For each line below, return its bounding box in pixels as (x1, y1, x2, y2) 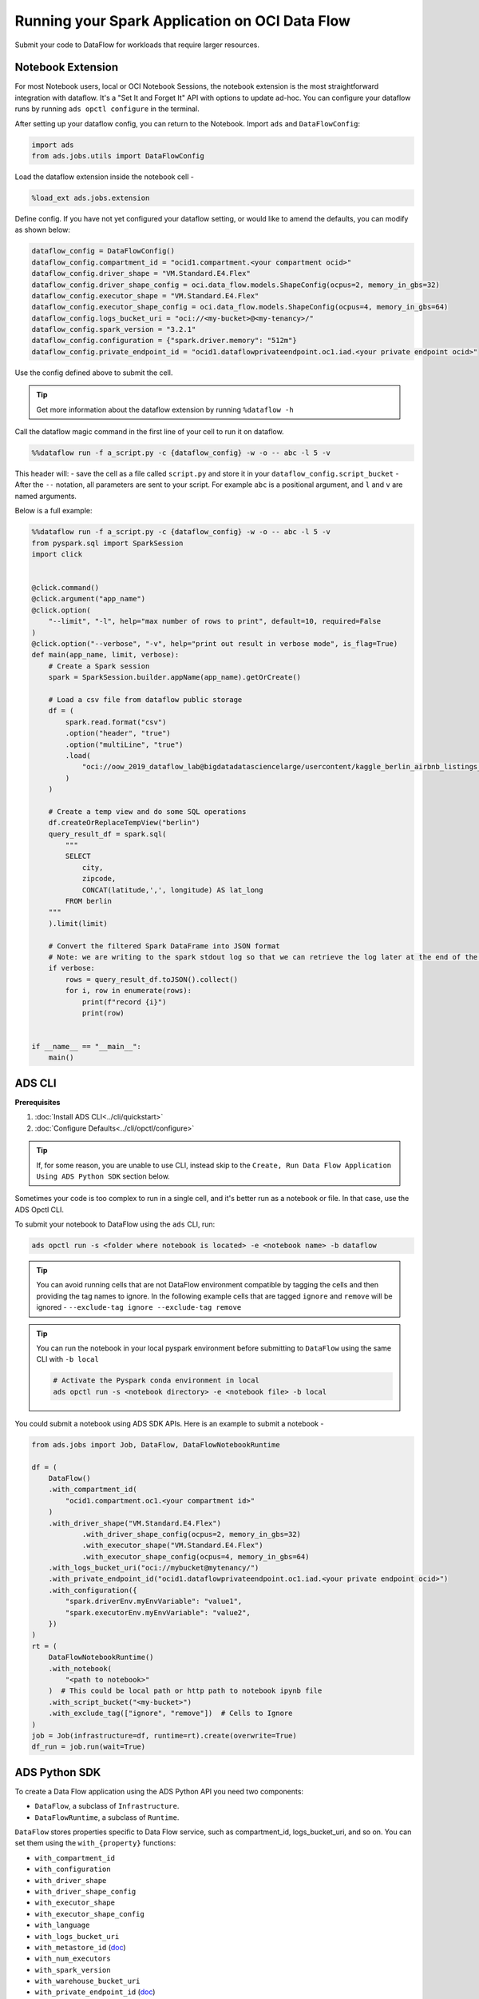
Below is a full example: (14, 506, 93, 516)
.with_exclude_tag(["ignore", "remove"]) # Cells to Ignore (48, 1709, 293, 1718)
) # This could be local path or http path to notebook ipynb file (48, 1686, 323, 1695)
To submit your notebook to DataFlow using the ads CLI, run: (14, 1219, 216, 1229)
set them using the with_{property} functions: (14, 1838, 176, 1848)
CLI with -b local (36, 1355, 99, 1364)
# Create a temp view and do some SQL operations (48, 807, 247, 816)
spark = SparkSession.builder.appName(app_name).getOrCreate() (48, 672, 302, 682)
